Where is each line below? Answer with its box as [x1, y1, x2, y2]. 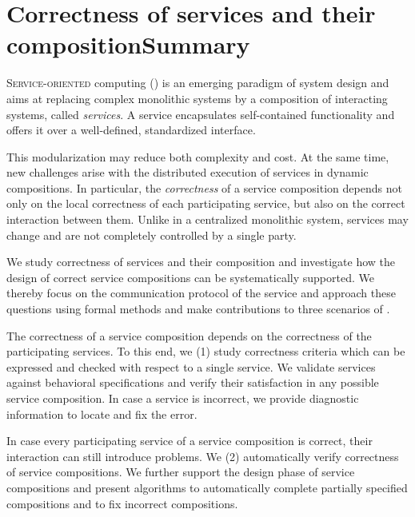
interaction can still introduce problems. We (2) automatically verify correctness [6, 447, 399, 464]
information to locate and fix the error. [6, 405, 198, 422]
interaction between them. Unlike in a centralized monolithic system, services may [6, 211, 409, 228]
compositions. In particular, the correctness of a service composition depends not [6, 179, 402, 196]
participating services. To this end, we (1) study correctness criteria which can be [6, 343, 405, 360]
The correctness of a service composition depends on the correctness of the [6, 327, 372, 344]
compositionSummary [6, 28, 250, 61]
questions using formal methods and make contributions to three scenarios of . [6, 300, 390, 317]
